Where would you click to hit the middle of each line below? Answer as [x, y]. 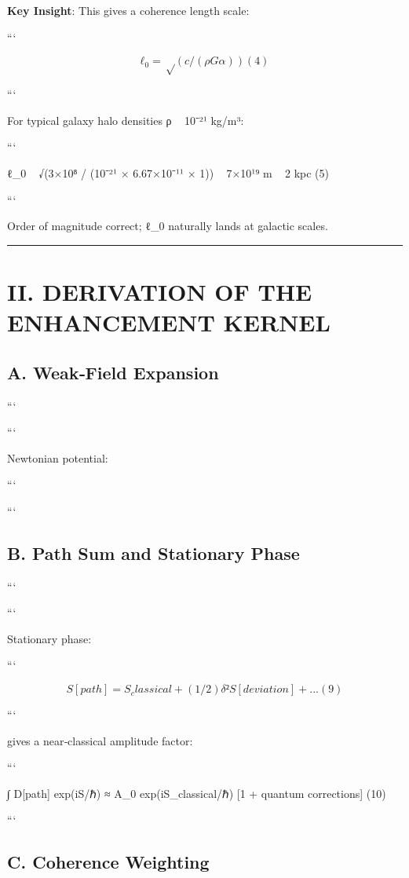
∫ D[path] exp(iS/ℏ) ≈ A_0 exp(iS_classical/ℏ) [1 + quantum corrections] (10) [197, 793]
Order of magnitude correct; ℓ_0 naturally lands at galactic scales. [168, 226]
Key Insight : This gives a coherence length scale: [128, 10]
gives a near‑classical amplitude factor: [100, 740]
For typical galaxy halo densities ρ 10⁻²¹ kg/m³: [126, 120]
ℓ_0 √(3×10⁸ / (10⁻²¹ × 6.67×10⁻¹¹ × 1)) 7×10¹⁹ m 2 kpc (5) [168, 172]
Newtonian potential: [58, 457]
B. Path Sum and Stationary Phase [153, 552]
